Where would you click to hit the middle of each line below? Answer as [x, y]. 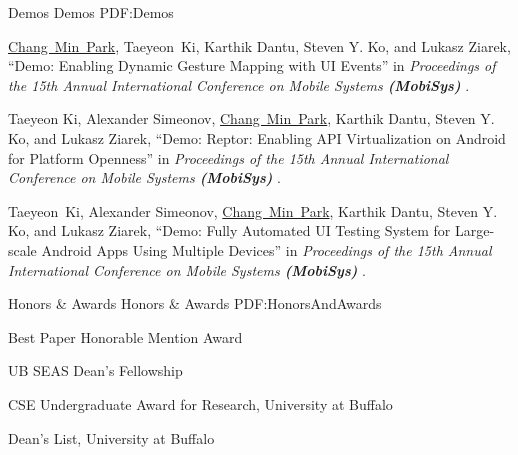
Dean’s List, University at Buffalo [111, 437]
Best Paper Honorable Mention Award [125, 336]
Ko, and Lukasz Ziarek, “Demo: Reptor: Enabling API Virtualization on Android [257, 137]
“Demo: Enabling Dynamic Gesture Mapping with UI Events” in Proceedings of [252, 65]
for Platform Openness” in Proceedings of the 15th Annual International [228, 157]
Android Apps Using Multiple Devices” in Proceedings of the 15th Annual [266, 249]
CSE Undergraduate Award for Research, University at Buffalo [200, 403]
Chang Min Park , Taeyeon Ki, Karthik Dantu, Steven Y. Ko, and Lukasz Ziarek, [259, 45]
